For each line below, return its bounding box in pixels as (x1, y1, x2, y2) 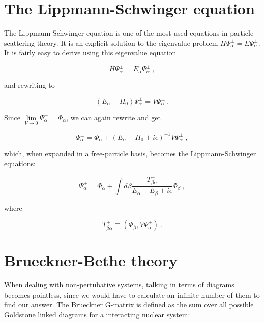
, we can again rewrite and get (66, 112, 161, 122)
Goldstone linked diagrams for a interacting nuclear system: (4, 309, 190, 320)
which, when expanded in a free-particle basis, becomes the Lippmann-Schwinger (4, 148, 256, 158)
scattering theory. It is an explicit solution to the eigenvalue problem (4, 37, 218, 48)
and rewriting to (4, 79, 55, 90)
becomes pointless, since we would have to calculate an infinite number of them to (4, 289, 260, 300)
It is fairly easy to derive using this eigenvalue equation (4, 47, 177, 58)
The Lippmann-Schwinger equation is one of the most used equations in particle (4, 27, 254, 38)
